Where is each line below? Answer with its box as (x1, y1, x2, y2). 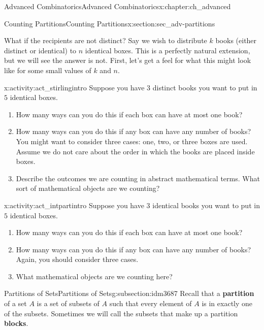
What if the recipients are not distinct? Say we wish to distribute (4, 35, 207, 46)
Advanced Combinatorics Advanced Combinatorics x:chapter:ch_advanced (4, 1, 231, 11)
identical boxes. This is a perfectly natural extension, (85, 45, 250, 55)
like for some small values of (4, 64, 91, 75)
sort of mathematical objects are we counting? (16, 183, 160, 193)
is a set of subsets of (37, 298, 100, 309)
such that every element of (109, 298, 192, 309)
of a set (4, 298, 27, 309)
